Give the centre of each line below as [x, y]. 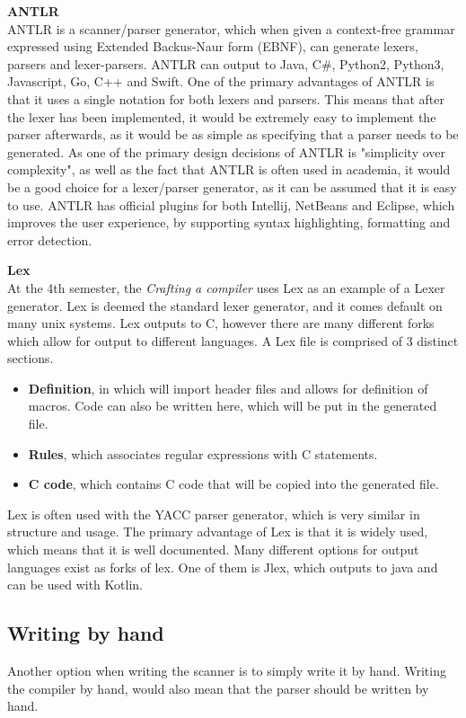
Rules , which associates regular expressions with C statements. [203, 453]
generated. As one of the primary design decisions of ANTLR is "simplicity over [227, 151]
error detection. [50, 239]
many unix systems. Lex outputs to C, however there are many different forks [221, 323]
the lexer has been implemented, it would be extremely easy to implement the [222, 116]
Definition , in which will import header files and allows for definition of [228, 388]
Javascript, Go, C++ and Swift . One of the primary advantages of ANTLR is [221, 81]
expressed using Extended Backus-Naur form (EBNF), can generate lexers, [213, 46]
